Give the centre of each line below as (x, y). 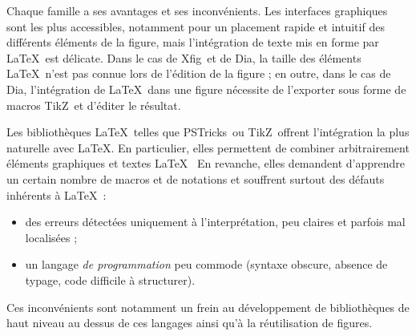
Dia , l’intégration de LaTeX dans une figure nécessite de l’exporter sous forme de (206, 89)
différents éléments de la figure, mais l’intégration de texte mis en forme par (193, 42)
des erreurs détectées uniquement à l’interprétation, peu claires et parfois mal (215, 222)
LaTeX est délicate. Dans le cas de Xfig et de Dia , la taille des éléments (184, 57)
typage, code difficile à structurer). (110, 279)
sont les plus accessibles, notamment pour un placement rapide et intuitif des (196, 26)
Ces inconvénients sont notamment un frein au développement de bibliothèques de (208, 307)
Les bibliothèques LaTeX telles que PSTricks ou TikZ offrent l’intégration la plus (208, 132)
